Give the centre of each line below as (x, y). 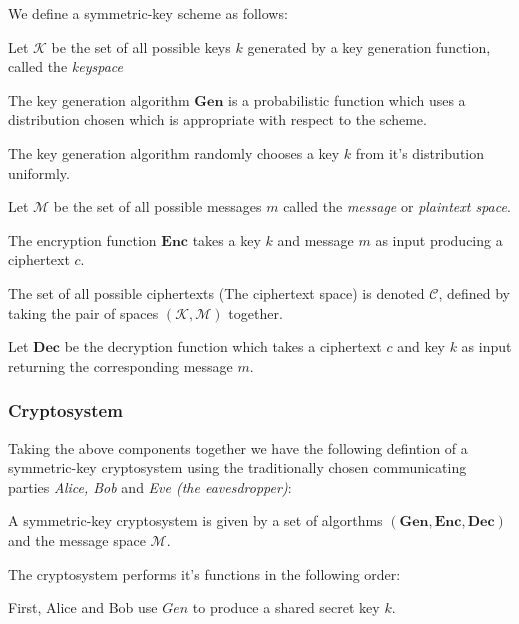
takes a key (226, 239)
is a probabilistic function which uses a (347, 99)
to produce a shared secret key (286, 607)
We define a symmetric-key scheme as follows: (148, 13)
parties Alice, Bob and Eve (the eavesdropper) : (150, 486)
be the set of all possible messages (157, 206)
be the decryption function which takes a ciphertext (223, 346)
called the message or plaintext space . (397, 206)
